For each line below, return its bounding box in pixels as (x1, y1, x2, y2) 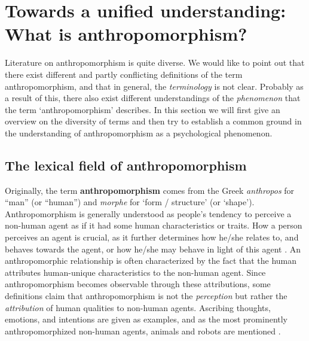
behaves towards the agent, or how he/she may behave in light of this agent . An (5, 242, 301, 255)
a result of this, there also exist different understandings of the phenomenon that (5, 92, 301, 104)
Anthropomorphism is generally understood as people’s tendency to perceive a (5, 207, 292, 220)
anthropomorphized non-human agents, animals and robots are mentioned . (5, 324, 281, 337)
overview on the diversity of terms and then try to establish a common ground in (5, 115, 302, 127)
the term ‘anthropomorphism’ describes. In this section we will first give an (5, 103, 280, 115)
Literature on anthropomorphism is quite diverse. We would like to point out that (5, 56, 305, 69)
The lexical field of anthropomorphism (5, 156, 247, 174)
